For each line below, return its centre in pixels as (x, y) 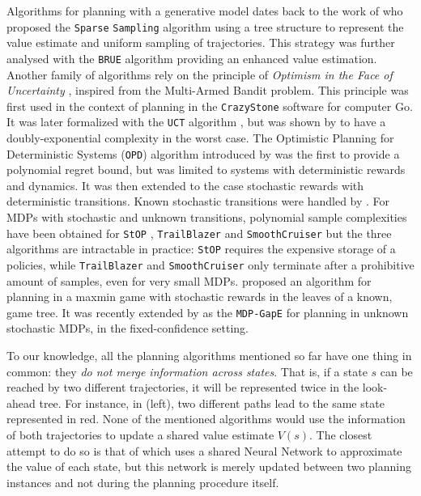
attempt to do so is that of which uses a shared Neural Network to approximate (204, 450)
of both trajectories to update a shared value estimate (140, 435)
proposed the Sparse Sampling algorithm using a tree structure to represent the (205, 26)
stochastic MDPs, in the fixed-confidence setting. (128, 328)
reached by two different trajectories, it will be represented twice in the (183, 387)
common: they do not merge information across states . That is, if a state (187, 371)
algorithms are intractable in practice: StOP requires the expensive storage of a (201, 249)
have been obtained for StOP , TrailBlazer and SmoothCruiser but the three (199, 233)
